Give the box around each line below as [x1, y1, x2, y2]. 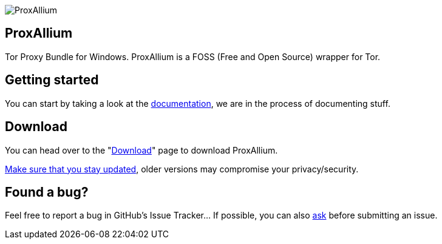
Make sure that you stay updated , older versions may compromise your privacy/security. [5, 163, 359, 174]
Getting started [5, 72, 99, 88]
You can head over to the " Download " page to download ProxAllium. [5, 144, 278, 155]
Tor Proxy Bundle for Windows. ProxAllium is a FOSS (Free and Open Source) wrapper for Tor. [5, 51, 381, 62]
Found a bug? [5, 184, 89, 200]
